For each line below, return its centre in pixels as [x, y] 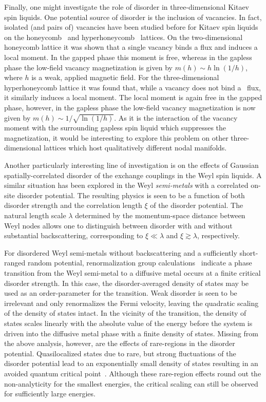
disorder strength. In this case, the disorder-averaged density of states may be [127, 283]
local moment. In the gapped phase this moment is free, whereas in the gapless [128, 57]
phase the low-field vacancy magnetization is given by [88, 67]
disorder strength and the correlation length [73, 205]
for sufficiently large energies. [50, 394]
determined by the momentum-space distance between [160, 215]
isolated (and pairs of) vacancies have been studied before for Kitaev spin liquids [131, 27]
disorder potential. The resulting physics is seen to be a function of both [131, 195]
